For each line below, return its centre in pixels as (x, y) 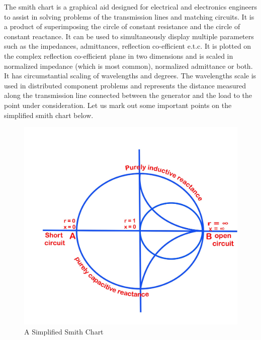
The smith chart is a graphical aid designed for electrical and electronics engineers (131, 7)
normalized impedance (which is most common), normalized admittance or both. (128, 66)
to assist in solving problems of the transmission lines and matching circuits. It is (129, 16)
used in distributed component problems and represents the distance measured (125, 85)
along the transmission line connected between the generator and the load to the (128, 95)
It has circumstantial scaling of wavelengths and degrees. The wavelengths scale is (130, 76)
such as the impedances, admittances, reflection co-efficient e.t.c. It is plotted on (128, 46)
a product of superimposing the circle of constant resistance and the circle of (122, 26)
